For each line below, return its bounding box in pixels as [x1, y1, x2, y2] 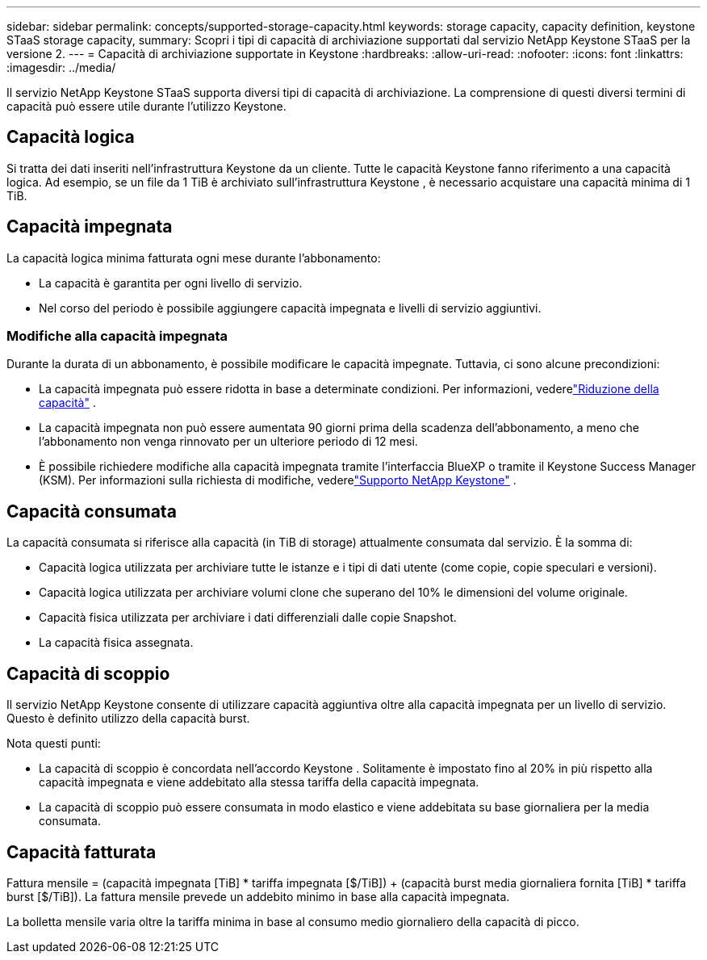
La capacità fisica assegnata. [39, 635, 194, 650]
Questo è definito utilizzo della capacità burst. [6, 711, 250, 726]
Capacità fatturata [6, 841, 157, 862]
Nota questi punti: [6, 736, 101, 751]
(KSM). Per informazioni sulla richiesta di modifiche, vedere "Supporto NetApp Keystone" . [39, 473, 517, 488]
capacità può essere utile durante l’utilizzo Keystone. [6, 99, 287, 113]
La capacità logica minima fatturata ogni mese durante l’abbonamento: [6, 250, 381, 265]
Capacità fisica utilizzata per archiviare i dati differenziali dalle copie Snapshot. [39, 610, 457, 625]
